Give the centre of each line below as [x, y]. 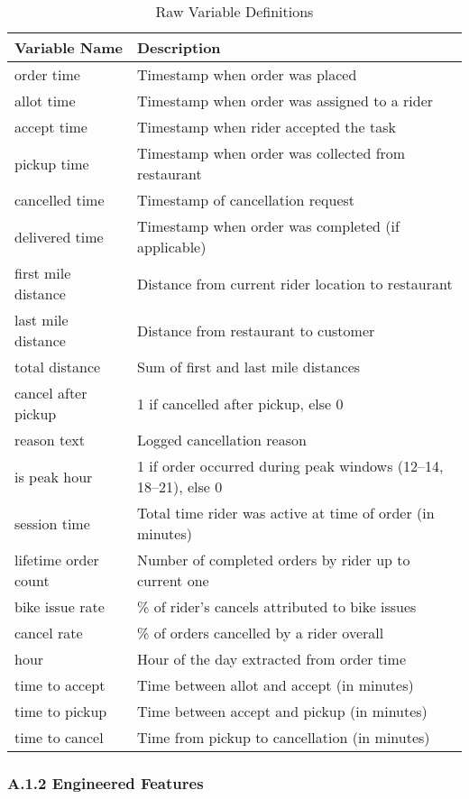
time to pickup [61, 711]
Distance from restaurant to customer [256, 330]
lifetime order [57, 560]
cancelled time [60, 200]
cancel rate [49, 633]
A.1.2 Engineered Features [106, 782]
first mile [43, 273]
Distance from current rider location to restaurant [294, 283]
